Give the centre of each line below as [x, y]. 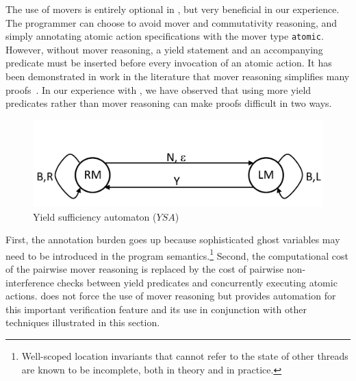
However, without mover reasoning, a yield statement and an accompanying [164, 49]
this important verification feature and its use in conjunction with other [156, 309]
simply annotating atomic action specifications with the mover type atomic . [165, 36]
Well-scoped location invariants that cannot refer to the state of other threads [185, 355]
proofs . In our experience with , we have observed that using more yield [158, 89]
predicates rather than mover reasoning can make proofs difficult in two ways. [169, 103]
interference [30, 282]
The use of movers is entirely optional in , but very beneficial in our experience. [173, 9]
